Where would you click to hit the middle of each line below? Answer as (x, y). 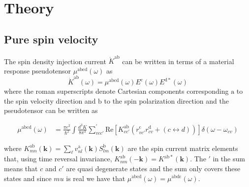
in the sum (229, 159)
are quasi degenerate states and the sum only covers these (153, 168)
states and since (28, 178)
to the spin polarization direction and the (166, 100)
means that (21, 168)
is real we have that (96, 178)
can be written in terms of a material (178, 61)
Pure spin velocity (51, 39)
